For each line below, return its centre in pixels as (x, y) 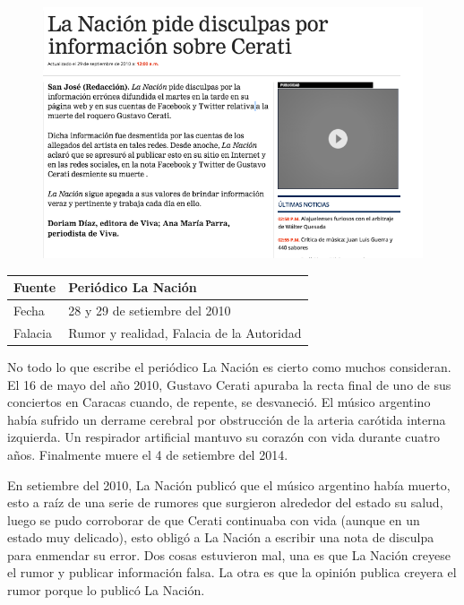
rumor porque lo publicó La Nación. (106, 590)
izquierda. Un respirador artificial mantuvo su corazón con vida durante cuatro (224, 437)
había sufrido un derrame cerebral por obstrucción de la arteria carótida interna (227, 419)
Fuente (35, 287)
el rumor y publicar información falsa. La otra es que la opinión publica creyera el (232, 572)
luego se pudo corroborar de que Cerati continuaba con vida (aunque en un (214, 519)
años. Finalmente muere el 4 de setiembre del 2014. (148, 454)
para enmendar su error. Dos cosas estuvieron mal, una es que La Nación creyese (229, 554)
